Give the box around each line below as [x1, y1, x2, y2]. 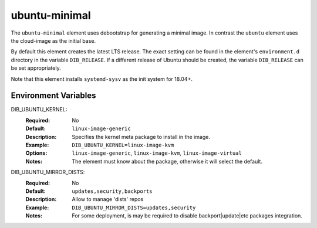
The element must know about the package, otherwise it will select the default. [72, 158, 262, 165]
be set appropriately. [11, 64, 61, 72]
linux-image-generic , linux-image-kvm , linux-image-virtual [72, 149, 242, 156]
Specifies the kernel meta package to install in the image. [72, 133, 211, 140]
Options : [25, 149, 48, 156]
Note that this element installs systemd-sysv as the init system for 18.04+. [11, 75, 193, 82]
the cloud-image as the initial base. [11, 37, 96, 44]
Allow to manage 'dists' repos [72, 196, 144, 203]
